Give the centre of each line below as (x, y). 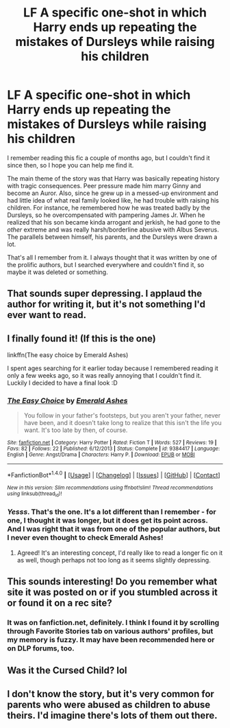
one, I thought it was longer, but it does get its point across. (107, 521)
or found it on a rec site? (60, 603)
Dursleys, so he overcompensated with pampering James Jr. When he (106, 215)
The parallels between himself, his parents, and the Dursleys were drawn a (112, 237)
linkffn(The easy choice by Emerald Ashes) (68, 355)
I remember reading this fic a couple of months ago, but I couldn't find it (108, 158)
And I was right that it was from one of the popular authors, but (114, 529)
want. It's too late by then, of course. (76, 430)
